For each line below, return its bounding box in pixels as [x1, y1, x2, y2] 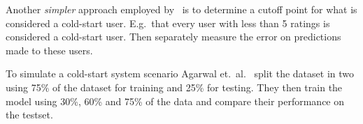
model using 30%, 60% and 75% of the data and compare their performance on [6, 93, 345, 108]
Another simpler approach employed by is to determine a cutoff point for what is [6, 2, 357, 16]
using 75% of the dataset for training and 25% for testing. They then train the [6, 79, 343, 94]
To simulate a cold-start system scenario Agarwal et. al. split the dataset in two [6, 66, 354, 81]
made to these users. [6, 42, 93, 57]
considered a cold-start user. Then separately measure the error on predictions [6, 29, 341, 44]
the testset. [6, 107, 53, 122]
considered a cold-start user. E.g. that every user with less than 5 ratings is [6, 15, 330, 30]
